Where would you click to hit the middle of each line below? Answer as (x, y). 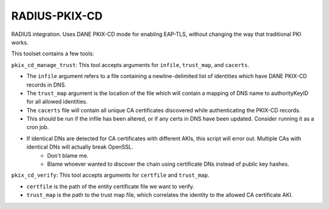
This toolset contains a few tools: (53, 54)
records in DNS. (46, 85)
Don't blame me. (68, 155)
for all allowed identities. (57, 102)
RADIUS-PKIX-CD (57, 16)
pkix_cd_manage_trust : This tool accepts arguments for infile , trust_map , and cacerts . (130, 65)
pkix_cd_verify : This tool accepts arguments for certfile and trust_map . (110, 175)
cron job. (38, 127)
